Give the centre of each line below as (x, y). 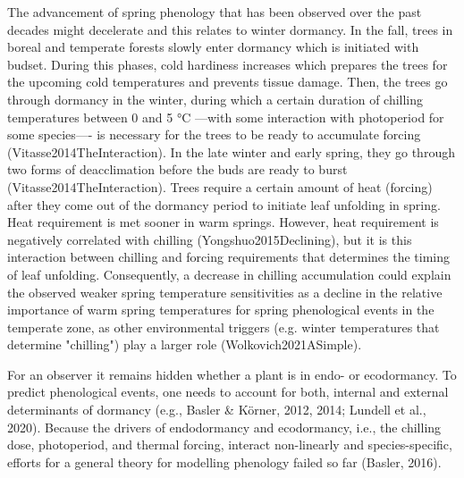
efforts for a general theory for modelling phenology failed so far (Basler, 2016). (224, 461)
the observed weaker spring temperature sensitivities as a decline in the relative (225, 292)
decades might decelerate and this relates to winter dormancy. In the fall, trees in (230, 29)
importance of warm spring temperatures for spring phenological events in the (221, 310)
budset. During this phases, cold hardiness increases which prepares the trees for (228, 64)
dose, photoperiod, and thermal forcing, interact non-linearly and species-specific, (230, 444)
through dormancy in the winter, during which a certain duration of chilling (215, 99)
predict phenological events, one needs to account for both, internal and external (228, 392)
